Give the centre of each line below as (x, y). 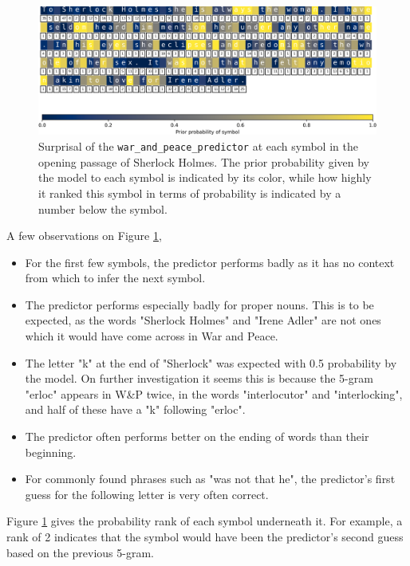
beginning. (51, 452)
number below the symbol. (103, 208)
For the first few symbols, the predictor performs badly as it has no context (210, 262)
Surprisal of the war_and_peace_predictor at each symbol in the (198, 146)
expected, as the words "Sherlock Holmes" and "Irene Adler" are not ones (203, 320)
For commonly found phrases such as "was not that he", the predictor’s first (210, 479)
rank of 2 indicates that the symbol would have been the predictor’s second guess (205, 537)
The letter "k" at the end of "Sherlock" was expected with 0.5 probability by (211, 362)
